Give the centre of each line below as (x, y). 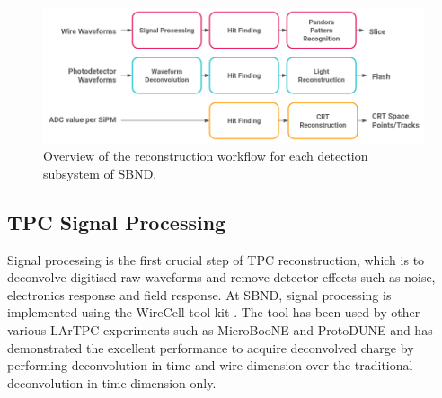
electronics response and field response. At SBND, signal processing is (199, 294)
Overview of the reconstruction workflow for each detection (206, 156)
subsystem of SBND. (100, 173)
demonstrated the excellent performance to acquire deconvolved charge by (211, 347)
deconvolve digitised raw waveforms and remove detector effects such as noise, (221, 277)
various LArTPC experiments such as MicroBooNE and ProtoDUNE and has (220, 330)
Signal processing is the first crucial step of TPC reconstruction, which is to (216, 259)
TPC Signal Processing (117, 221)
